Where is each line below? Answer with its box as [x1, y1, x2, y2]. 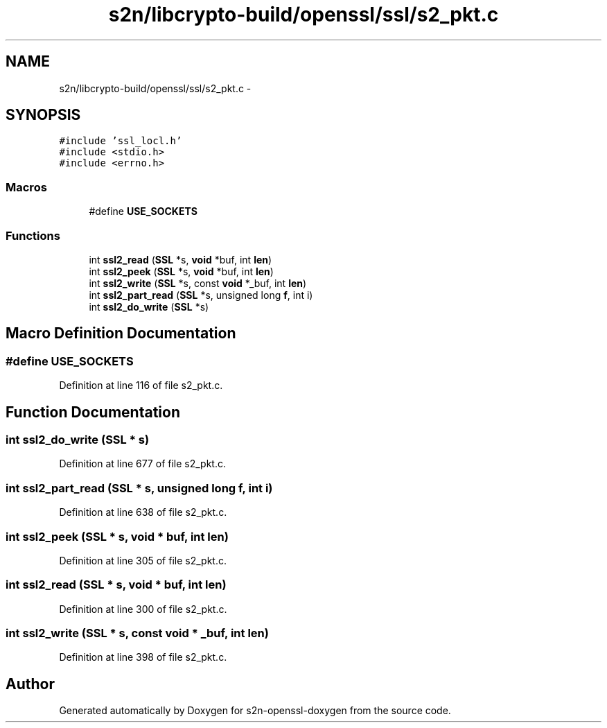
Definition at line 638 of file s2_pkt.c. [59, 506, 227, 519]
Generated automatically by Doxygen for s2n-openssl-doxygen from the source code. [59, 704, 451, 717]
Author [6, 675, 55, 693]
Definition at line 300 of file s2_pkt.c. [59, 603, 227, 615]
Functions [6, 228, 60, 243]
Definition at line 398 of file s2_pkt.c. [59, 651, 227, 664]
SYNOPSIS [6, 106, 81, 124]
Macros [6, 180, 47, 194]
